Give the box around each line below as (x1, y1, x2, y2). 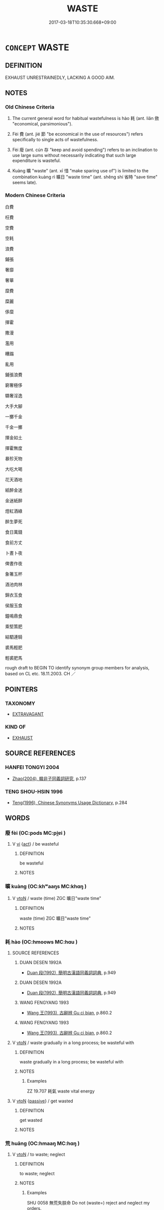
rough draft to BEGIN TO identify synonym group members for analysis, (5, 664, 150, 670)
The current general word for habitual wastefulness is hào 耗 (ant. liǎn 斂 (12, 116, 160, 121)
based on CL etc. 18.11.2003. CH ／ (5, 670, 76, 676)
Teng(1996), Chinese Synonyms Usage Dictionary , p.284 (12, 799, 128, 805)
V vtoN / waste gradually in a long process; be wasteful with (12, 1040, 134, 1046)
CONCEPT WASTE (5, 41, 70, 53)
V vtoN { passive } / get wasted (12, 1098, 74, 1104)
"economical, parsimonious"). (12, 121, 73, 127)
